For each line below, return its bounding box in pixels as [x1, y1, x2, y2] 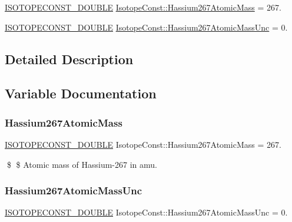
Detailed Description [5, 49, 134, 68]
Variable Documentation [5, 84, 157, 102]
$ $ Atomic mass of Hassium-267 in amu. [6, 158, 157, 170]
